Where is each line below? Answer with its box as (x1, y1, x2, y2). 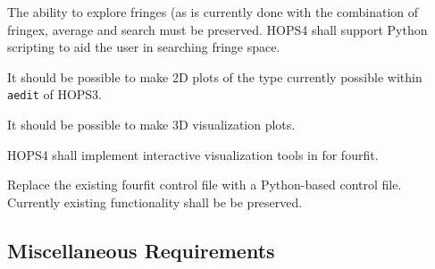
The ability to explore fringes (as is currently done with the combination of (7, 3, 419, 21)
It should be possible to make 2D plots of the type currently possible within (7, 67, 422, 86)
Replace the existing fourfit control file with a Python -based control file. (7, 175, 402, 194)
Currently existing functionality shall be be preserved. (7, 192, 303, 211)
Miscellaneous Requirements (7, 236, 275, 264)
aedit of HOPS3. (7, 85, 103, 104)
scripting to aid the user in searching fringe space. (7, 38, 280, 56)
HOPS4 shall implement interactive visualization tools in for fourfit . (7, 145, 379, 164)
